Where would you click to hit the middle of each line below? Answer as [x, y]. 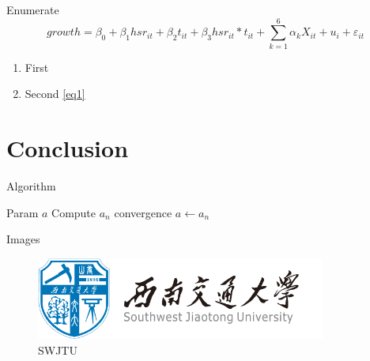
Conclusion [68, 148]
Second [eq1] [55, 94]
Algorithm [31, 186]
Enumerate [33, 9]
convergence [143, 212]
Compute [74, 212]
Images [23, 239]
